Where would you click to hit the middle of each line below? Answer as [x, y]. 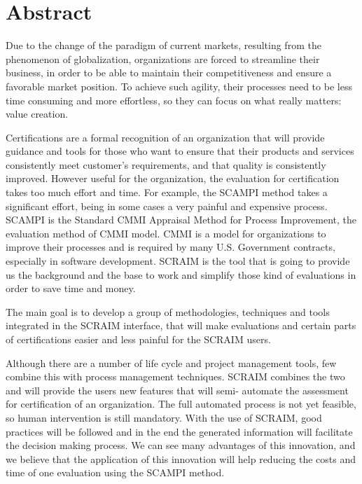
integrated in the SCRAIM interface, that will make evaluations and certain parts [181, 325]
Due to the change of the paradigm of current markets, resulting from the [163, 45]
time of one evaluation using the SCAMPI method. [115, 472]
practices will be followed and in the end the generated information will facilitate [179, 431]
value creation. [37, 114]
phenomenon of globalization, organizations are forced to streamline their [163, 58]
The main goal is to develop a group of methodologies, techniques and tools [168, 311]
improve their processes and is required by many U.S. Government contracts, [170, 247]
